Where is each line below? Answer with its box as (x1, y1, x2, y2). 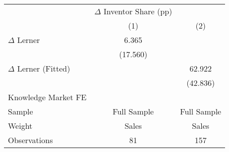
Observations (8, 134, 53, 146)
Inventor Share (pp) (103, 5, 172, 17)
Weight (8, 120, 33, 131)
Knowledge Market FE (8, 91, 87, 103)
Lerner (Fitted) (17, 63, 70, 74)
